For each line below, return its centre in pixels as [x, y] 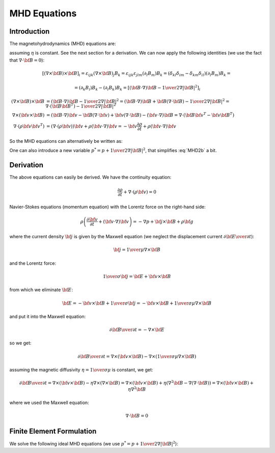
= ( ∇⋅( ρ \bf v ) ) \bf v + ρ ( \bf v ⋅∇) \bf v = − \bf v [92, 126]
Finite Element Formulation [53, 431]
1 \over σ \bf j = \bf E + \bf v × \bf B [137, 276]
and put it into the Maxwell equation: [48, 316]
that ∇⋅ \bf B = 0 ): [27, 60]
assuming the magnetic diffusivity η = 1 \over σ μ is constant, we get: [81, 370]
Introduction [30, 31]
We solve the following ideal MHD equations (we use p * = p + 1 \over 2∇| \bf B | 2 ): [94, 443]
